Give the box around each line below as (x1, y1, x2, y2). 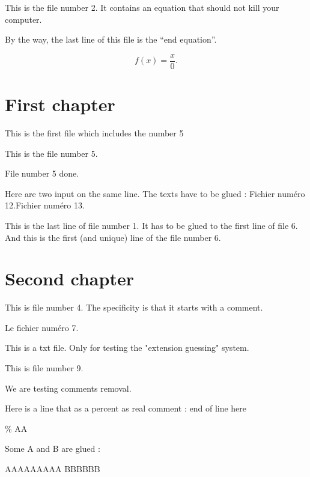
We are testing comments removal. (5, 381, 132, 394)
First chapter (5, 92, 115, 117)
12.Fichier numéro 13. (5, 199, 85, 211)
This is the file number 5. (5, 147, 98, 159)
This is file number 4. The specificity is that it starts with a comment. (5, 301, 263, 314)
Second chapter (5, 266, 134, 291)
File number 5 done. (5, 167, 79, 180)
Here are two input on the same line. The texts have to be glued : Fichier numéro (5, 187, 305, 199)
